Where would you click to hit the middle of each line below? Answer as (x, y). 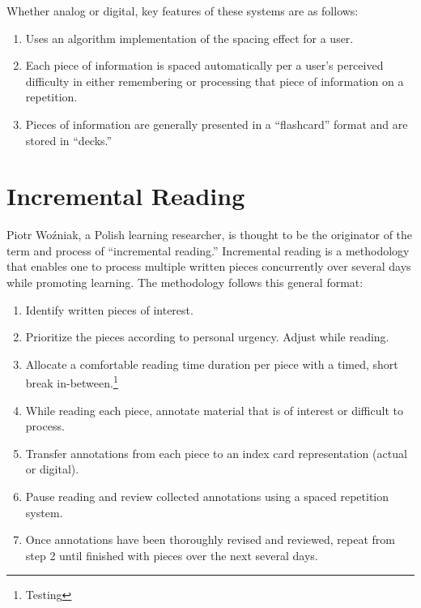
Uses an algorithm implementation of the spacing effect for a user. (189, 38)
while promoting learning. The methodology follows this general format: (185, 283)
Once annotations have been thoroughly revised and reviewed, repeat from (210, 539)
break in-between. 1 (72, 382)
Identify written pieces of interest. (109, 309)
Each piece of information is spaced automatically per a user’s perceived (204, 65)
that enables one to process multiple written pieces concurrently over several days (209, 266)
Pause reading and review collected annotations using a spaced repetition (207, 497)
